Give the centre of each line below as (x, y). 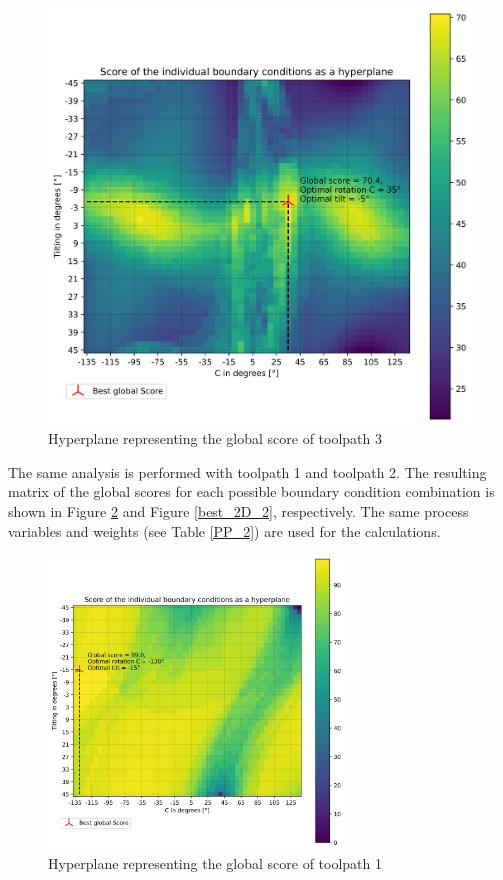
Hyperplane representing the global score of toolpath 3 (215, 438)
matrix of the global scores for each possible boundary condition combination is (251, 491)
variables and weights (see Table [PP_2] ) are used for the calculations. (224, 530)
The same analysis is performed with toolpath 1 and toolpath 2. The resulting (247, 471)
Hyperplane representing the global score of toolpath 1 (215, 863)
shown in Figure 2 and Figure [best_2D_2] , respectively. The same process (238, 510)
